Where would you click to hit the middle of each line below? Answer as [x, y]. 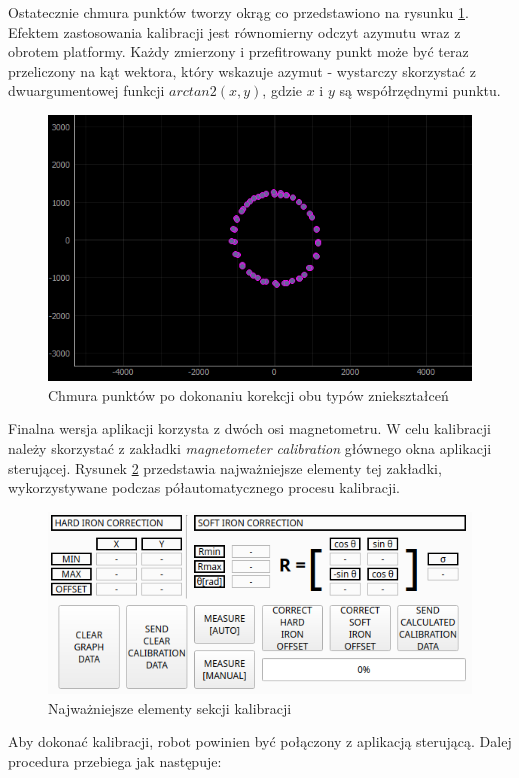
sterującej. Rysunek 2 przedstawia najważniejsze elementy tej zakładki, [225, 467]
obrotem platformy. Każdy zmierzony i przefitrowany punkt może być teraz [238, 51]
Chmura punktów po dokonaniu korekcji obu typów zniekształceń [248, 394]
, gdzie [282, 90]
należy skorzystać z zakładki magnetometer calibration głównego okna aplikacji [250, 448]
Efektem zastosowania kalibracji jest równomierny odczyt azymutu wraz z [234, 31]
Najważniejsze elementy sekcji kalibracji [170, 707]
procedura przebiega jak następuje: [115, 760]
